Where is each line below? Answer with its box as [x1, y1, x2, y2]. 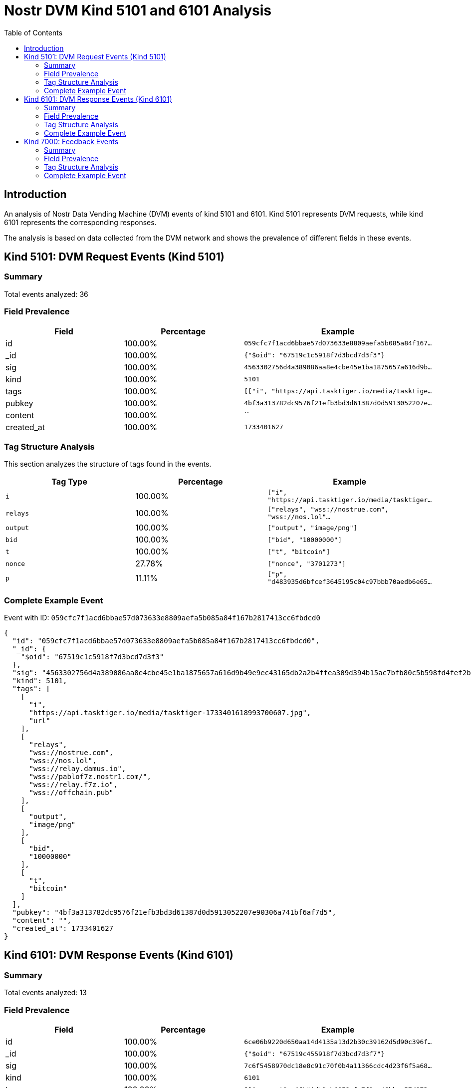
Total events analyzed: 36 [4, 289, 88, 298]
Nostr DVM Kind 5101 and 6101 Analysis [4, 2, 272, 19]
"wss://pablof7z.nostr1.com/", [29, 773, 152, 781]
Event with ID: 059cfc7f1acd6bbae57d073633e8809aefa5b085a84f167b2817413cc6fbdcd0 [4, 613, 320, 622]
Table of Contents [4, 28, 63, 37]
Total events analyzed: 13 [4, 988, 87, 997]
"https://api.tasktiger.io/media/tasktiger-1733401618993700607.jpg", [29, 709, 311, 717]
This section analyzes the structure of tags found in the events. [4, 460, 212, 469]
